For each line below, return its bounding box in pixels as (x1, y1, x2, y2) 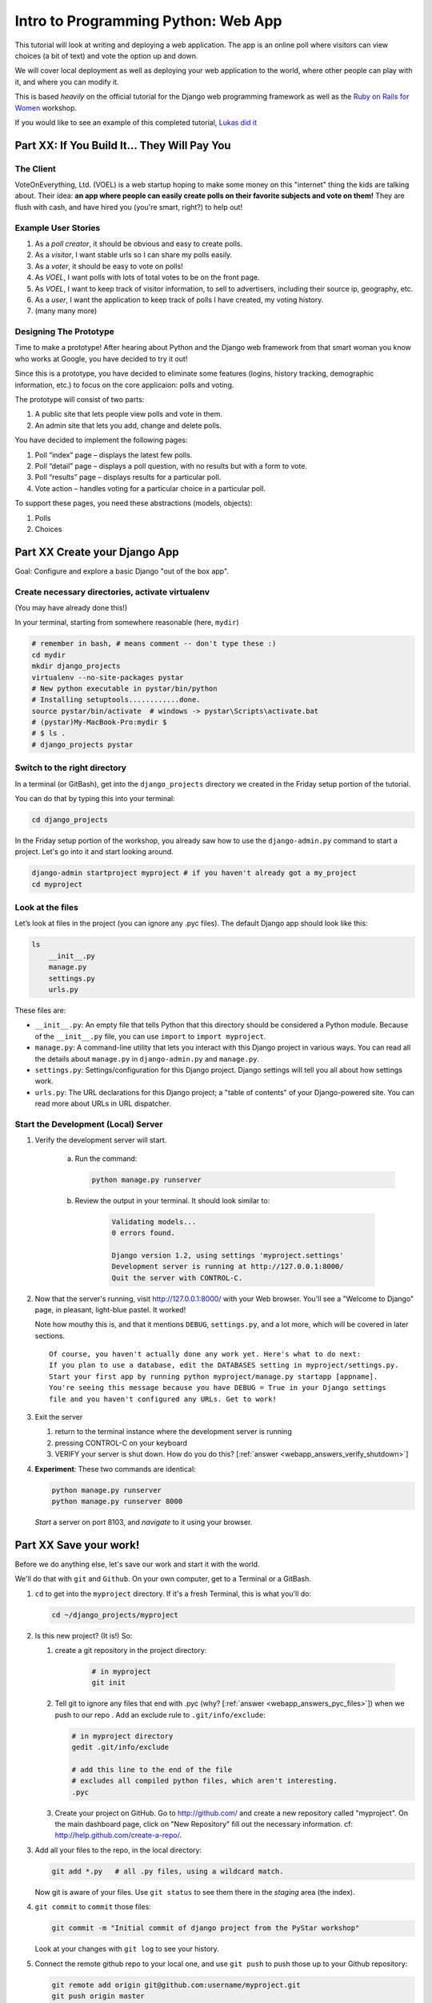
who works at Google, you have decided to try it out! (14, 353, 188, 364)
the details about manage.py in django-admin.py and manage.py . (34, 1054, 260, 1063)
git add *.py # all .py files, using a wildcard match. (51, 1867, 284, 1876)
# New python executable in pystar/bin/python (31, 683, 218, 693)
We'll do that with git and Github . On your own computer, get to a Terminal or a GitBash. (14, 1574, 311, 1584)
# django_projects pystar (31, 740, 134, 749)
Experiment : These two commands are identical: (34, 1464, 196, 1473)
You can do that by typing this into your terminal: (14, 793, 175, 803)
